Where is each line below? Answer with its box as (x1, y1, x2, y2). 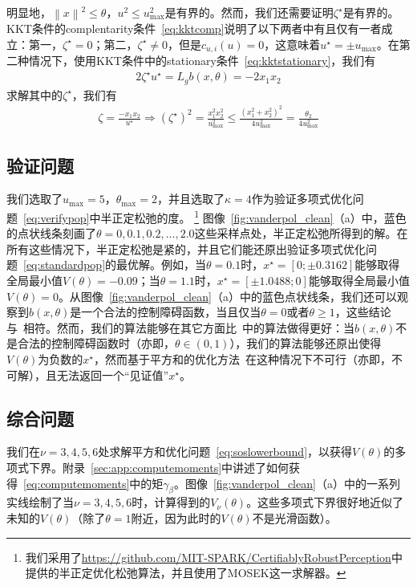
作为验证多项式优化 (251, 190, 353, 207)
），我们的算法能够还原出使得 (229, 335, 382, 352)
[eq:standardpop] (23, 256, 106, 273)
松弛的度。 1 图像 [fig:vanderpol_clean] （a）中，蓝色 (134, 207, 407, 226)
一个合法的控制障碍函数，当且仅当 (81, 303, 261, 320)
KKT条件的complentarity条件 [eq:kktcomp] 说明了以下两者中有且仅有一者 (6, 20, 382, 37)
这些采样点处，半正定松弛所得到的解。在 (194, 225, 408, 242)
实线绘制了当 (6, 494, 74, 511)
